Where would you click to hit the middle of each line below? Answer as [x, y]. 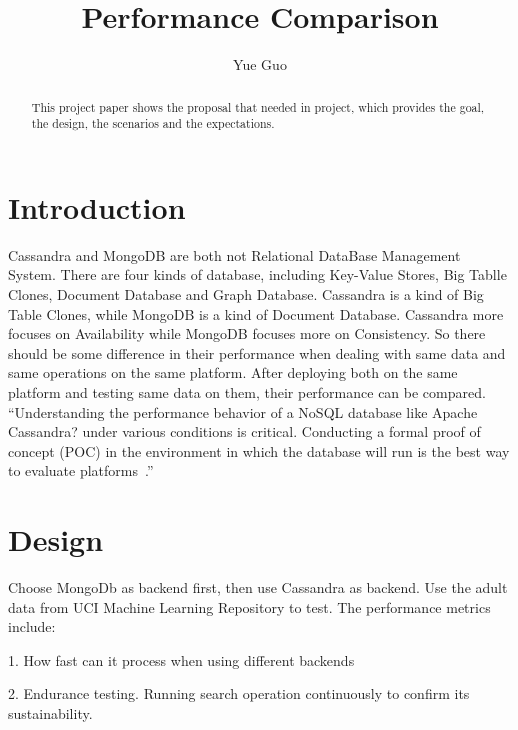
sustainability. [50, 712]
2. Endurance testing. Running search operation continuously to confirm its [239, 693]
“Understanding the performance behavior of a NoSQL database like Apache [243, 411]
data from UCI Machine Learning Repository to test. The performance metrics [249, 606]
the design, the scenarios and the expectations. [153, 123]
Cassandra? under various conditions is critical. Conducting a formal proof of [244, 431]
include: [32, 626]
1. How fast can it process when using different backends [181, 659]
